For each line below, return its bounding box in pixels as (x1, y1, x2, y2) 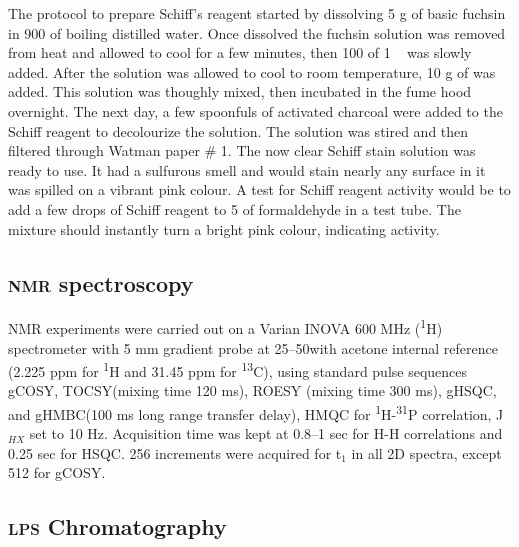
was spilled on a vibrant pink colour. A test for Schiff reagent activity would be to (8, 179, 511, 200)
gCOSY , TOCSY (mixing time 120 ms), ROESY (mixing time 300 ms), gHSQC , (8, 380, 497, 401)
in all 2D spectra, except (351, 442, 502, 463)
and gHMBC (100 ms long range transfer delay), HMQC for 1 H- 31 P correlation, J (8, 401, 504, 424)
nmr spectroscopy (8, 267, 194, 298)
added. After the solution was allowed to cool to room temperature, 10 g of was (8, 61, 496, 82)
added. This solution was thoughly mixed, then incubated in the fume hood (8, 81, 472, 102)
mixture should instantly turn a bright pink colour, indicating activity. (8, 218, 440, 239)
